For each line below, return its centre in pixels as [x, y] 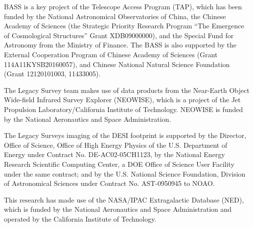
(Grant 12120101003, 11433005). [52, 74]
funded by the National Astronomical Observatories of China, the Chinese [115, 16]
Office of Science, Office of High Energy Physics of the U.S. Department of [116, 145]
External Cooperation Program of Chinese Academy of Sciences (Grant [111, 54]
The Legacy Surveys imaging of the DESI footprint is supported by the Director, [125, 135]
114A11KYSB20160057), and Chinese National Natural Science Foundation [117, 64]
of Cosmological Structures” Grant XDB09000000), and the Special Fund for [119, 35]
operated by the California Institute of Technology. [80, 218]
